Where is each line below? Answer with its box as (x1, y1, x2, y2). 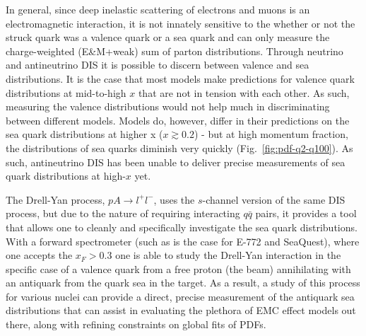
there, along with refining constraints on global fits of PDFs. (6, 317, 266, 332)
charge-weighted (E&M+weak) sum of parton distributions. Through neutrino (6, 43, 343, 58)
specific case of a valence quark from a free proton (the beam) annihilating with (6, 261, 351, 276)
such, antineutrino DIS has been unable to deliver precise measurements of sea (6, 154, 346, 169)
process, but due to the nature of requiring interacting (6, 206, 240, 221)
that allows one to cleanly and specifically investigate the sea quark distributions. (6, 219, 358, 234)
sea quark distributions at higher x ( (6, 127, 163, 141)
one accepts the (6, 248, 73, 262)
